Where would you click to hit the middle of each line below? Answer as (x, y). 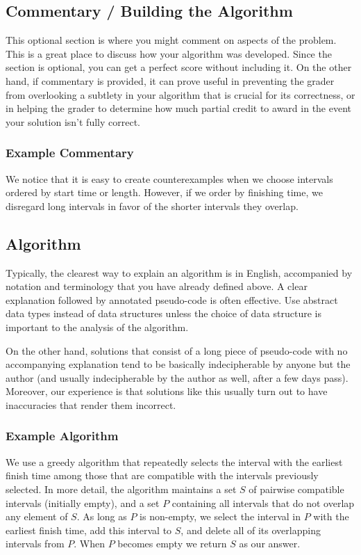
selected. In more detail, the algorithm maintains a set (121, 489)
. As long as (102, 516)
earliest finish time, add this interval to (89, 530)
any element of (37, 516)
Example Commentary (70, 153)
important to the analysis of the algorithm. (97, 327)
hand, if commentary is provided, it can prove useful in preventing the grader (170, 80)
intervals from (35, 544)
